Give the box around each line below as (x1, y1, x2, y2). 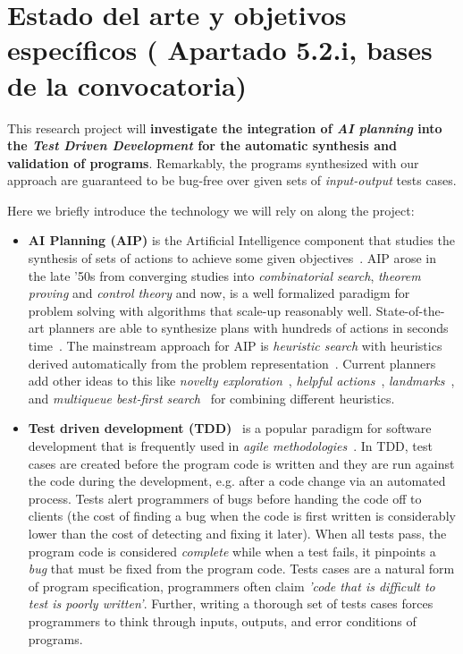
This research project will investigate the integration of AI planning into (7, 118, 442, 137)
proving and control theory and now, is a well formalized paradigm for (28, 284, 410, 302)
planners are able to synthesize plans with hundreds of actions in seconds (48, 319, 449, 337)
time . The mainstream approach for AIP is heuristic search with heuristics (28, 336, 442, 355)
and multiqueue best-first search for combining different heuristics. (28, 388, 395, 407)
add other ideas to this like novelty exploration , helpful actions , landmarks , (28, 371, 455, 390)
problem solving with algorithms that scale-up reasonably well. (28, 301, 373, 319)
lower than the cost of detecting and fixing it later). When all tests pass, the (28, 523, 447, 542)
